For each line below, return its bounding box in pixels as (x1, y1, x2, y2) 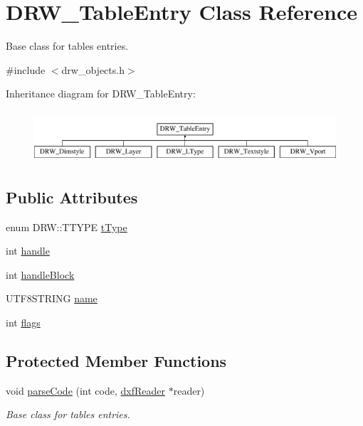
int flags (6, 315, 41, 330)
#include (6, 62, 46, 77)
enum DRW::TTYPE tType (6, 219, 127, 234)
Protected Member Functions (6, 350, 227, 372)
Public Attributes (6, 186, 138, 208)
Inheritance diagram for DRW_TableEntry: (6, 86, 196, 101)
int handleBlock (6, 267, 75, 282)
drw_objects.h (61, 62, 125, 77)
